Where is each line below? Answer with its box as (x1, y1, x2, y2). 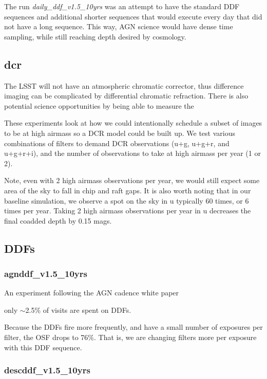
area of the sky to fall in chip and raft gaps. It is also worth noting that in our (4, 185, 251, 195)
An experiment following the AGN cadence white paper (4, 287, 179, 298)
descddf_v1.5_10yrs (4, 364, 90, 376)
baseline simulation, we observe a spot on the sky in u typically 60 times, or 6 (4, 195, 249, 206)
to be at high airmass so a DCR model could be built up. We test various (4, 127, 236, 138)
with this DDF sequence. (4, 342, 82, 352)
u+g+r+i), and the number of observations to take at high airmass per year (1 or (4, 148, 261, 158)
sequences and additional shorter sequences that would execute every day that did (4, 11, 262, 22)
